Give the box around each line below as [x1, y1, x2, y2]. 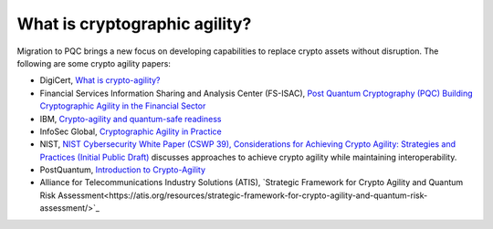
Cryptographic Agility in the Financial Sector [39, 100, 206, 111]
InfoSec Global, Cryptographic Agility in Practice [39, 126, 223, 137]
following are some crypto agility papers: [16, 57, 171, 68]
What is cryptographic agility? [16, 14, 252, 34]
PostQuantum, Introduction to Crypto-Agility [39, 164, 205, 175]
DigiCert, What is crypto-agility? [39, 75, 161, 86]
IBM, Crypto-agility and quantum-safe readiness [39, 113, 222, 124]
